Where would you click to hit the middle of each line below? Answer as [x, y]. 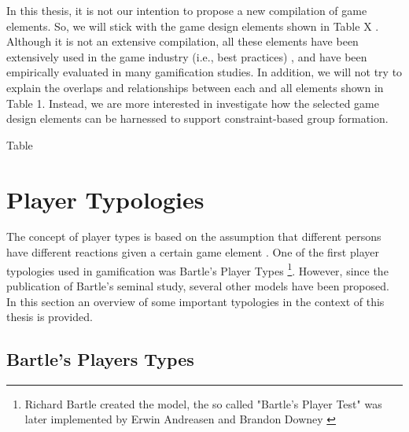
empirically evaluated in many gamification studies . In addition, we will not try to [204, 72]
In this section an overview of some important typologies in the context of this [195, 301]
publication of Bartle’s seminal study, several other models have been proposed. [198, 285]
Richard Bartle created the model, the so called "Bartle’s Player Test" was [203, 403]
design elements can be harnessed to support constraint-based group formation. [197, 118]
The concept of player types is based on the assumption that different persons [194, 236]
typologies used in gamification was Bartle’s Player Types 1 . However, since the [197, 269]
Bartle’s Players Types [100, 359]
